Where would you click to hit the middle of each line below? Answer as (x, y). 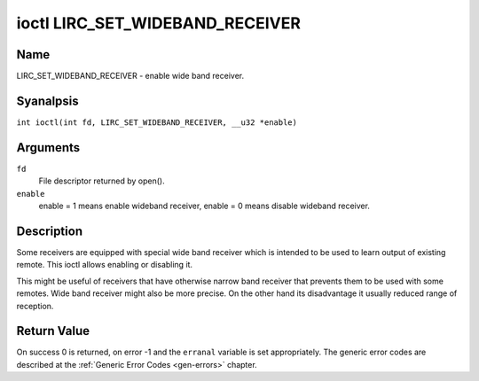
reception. (35, 306)
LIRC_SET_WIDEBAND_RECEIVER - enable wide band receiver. (130, 76)
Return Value (53, 331)
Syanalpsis (47, 101)
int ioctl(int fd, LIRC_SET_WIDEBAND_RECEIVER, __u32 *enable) (157, 122)
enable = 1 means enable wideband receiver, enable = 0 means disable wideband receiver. (204, 206)
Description (50, 231)
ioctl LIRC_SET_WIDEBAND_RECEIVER (159, 23)
